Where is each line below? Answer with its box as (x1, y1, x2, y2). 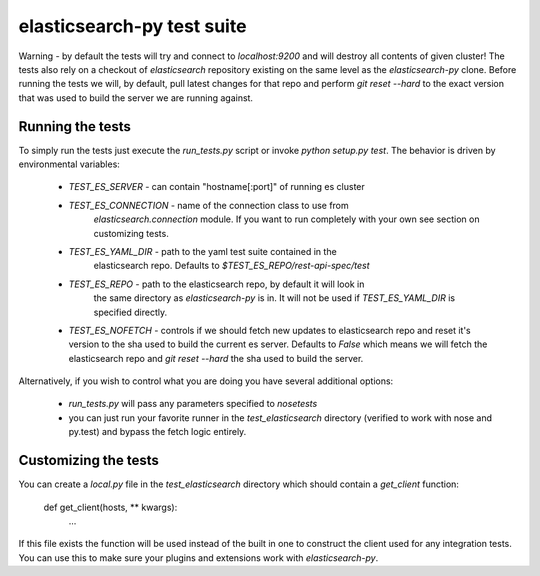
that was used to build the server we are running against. (18, 91, 254, 104)
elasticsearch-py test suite (18, 15, 247, 37)
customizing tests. (93, 227, 169, 239)
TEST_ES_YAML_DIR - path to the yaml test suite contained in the (68, 245, 337, 257)
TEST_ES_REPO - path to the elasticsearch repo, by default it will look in (68, 278, 365, 290)
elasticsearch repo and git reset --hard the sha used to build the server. (68, 352, 364, 364)
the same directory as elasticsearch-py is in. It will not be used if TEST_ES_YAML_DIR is (93, 292, 455, 304)
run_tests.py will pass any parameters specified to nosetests (68, 398, 318, 410)
